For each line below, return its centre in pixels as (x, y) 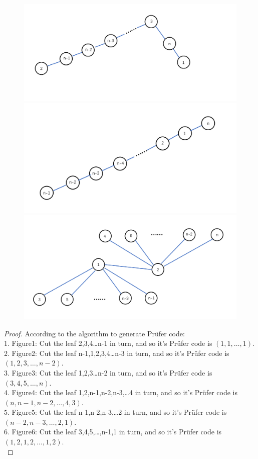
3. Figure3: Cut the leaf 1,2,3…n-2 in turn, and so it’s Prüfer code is (108, 372)
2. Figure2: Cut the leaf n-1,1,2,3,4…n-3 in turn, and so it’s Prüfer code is (117, 353)
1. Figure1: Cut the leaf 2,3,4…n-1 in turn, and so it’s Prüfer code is (108, 343)
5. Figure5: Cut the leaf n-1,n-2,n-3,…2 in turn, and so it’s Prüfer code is (115, 412)
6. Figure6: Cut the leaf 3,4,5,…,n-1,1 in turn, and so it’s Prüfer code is (113, 432)
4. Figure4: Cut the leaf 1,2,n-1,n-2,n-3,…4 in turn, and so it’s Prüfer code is (121, 392)
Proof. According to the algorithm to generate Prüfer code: (94, 333)
